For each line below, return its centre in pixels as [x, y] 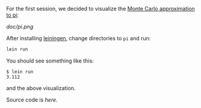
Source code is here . [32, 100]
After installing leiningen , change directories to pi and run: [79, 38]
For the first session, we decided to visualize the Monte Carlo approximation [101, 9]
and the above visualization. [41, 88]
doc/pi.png [20, 27]
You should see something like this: [50, 61]
